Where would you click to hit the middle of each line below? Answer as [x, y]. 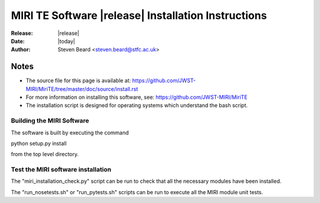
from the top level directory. [45, 154]
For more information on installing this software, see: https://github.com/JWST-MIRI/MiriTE [137, 97]
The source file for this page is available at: [79, 80]
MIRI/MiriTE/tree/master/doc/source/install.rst [82, 89]
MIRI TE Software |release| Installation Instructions [139, 15]
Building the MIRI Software [50, 121]
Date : [18, 41]
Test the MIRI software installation [61, 170]
